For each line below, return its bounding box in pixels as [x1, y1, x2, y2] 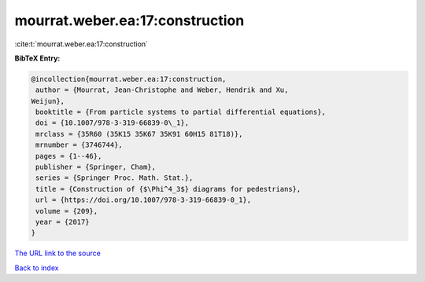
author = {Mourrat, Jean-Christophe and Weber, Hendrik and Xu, [35, 86, 289, 94]
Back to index [14, 263, 59, 273]
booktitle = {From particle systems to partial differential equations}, [35, 108, 327, 117]
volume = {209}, [35, 207, 98, 215]
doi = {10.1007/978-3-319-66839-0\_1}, [35, 119, 189, 127]
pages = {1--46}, [35, 152, 102, 160]
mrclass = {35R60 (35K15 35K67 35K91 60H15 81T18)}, [35, 130, 243, 138]
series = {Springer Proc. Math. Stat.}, [35, 174, 194, 182]
